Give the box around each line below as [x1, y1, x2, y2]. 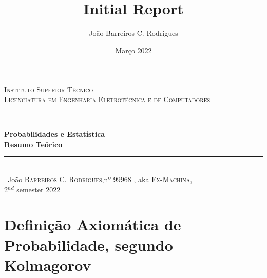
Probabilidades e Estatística [4, 129, 105, 140]
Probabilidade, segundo [4, 234, 173, 255]
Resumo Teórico [4, 138, 63, 149]
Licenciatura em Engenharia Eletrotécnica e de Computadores [4, 94, 211, 105]
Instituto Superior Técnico [4, 84, 93, 94]
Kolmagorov [4, 254, 91, 275]
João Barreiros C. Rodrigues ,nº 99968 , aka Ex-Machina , [7, 174, 193, 185]
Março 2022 [115, 45, 152, 55]
